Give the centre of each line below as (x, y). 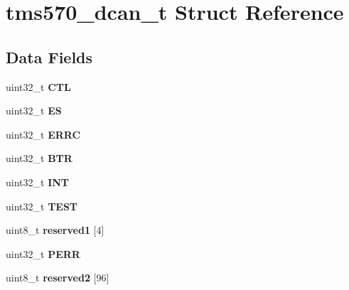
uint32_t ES (34, 111)
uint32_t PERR (43, 253)
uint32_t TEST (42, 206)
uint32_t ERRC (43, 134)
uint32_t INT (38, 182)
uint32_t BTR (39, 158)
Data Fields (49, 57)
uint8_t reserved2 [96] (58, 278)
